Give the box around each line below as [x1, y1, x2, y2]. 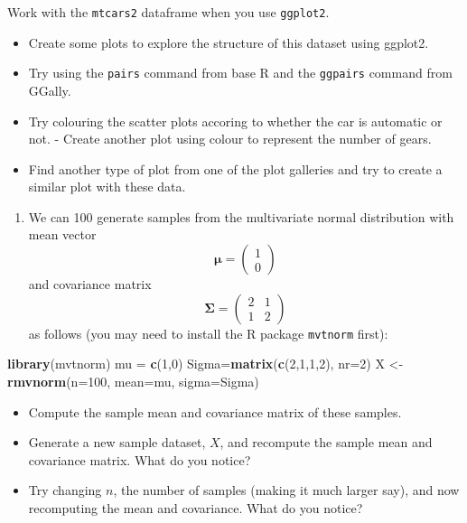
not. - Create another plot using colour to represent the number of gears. [28, 129, 432, 148]
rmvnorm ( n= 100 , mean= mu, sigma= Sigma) [7, 371, 259, 390]
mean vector [28, 225, 97, 244]
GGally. [28, 80, 71, 99]
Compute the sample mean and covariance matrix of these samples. [28, 402, 402, 421]
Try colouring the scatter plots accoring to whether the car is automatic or [28, 111, 443, 130]
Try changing [28, 481, 102, 500]
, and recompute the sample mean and [219, 433, 433, 452]
